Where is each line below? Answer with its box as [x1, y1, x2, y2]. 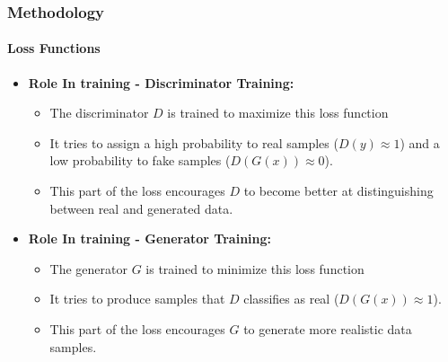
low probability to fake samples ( [49, 151, 231, 170]
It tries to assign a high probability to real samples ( [49, 133, 338, 152]
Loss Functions [7, 39, 101, 57]
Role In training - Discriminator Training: [28, 73, 294, 92]
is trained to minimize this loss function [145, 259, 365, 278]
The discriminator [49, 103, 149, 122]
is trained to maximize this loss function [167, 103, 389, 122]
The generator [49, 259, 128, 278]
